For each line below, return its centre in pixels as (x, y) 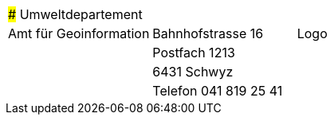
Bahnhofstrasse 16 (208, 33)
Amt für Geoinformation (79, 33)
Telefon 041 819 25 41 (218, 91)
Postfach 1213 (194, 53)
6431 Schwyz (193, 72)
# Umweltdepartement (75, 14)
